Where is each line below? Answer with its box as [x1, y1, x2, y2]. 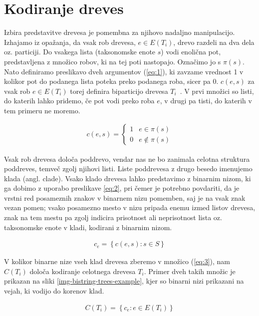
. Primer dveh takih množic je [144, 266, 236, 276]
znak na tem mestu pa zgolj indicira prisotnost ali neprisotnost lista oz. [4, 212, 222, 223]
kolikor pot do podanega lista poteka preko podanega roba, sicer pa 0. [4, 76, 219, 86]
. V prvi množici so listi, [180, 85, 254, 96]
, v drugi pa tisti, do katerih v [160, 95, 252, 106]
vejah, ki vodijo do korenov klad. [4, 286, 104, 296]
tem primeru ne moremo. [4, 105, 80, 115]
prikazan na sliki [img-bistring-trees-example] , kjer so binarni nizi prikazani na [4, 276, 244, 286]
